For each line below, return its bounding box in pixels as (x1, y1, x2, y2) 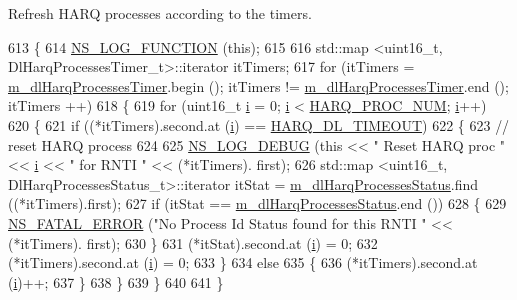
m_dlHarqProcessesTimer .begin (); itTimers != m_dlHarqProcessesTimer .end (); (8, 75, 509, 96)
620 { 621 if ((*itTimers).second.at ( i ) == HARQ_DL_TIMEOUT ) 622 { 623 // (8, 114, 510, 135)
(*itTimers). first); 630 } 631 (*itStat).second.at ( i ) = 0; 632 (8, 232, 378, 253)
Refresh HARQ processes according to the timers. (8, 3, 312, 23)
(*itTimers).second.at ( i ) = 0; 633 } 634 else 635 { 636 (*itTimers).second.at (8, 252, 478, 273)
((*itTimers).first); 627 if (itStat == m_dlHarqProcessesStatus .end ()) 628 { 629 (8, 193, 507, 214)
